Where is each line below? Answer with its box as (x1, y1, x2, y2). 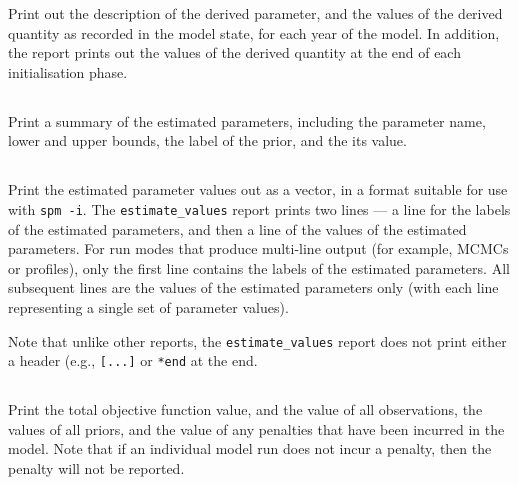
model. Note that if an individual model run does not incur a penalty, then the (8, 438, 492, 459)
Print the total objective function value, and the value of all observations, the (8, 399, 483, 420)
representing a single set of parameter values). (8, 296, 289, 317)
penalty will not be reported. (8, 458, 185, 479)
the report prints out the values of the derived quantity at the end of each (8, 42, 461, 63)
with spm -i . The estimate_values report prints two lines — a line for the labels (8, 198, 511, 219)
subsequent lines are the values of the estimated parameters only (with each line (8, 277, 499, 298)
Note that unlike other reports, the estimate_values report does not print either (8, 330, 507, 351)
